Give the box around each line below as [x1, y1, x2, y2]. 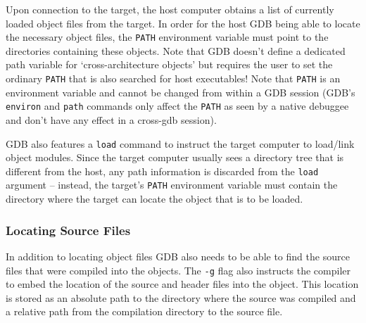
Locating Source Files [6, 221, 131, 239]
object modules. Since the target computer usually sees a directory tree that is [6, 150, 344, 165]
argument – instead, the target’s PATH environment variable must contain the [6, 177, 338, 192]
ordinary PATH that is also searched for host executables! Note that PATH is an [6, 71, 341, 86]
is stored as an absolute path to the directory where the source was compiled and [6, 290, 356, 305]
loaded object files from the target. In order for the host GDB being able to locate [6, 15, 360, 30]
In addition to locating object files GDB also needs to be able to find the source [6, 248, 350, 263]
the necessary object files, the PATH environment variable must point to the [6, 30, 329, 44]
